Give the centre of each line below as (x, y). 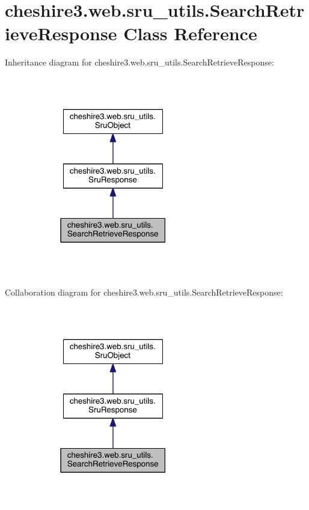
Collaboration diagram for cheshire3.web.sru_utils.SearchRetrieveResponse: (144, 292)
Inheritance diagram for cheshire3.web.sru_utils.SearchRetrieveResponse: (139, 62)
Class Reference (190, 33)
